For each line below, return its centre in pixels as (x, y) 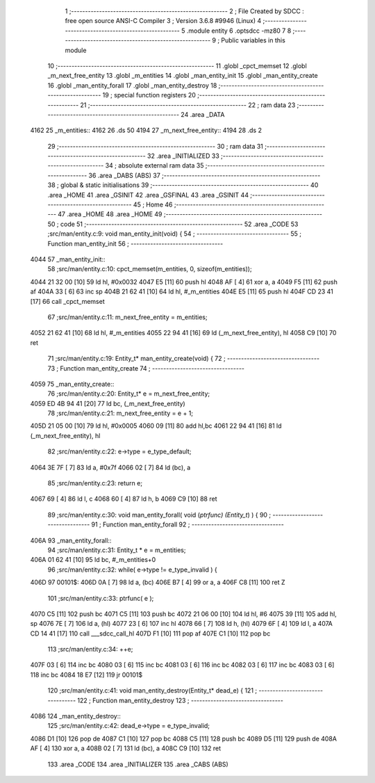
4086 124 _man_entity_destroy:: (75, 716)
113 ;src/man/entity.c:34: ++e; (90, 649)
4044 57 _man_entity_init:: (68, 259)
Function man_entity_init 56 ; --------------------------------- (135, 243)
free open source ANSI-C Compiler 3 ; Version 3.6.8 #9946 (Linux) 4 (163, 21)
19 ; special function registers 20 (149, 95)
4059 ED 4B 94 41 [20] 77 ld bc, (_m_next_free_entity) (108, 403)
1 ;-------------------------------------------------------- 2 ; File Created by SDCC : (185, 11)
